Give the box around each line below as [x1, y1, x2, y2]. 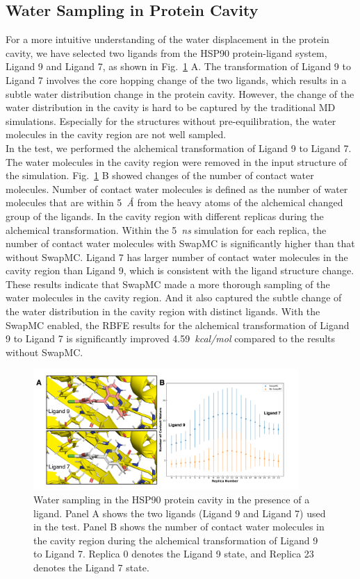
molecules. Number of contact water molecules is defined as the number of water [6, 181, 348, 196]
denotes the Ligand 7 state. [33, 560, 149, 575]
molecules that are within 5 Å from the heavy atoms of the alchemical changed [6, 195, 343, 210]
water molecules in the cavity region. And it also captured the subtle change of [6, 290, 342, 305]
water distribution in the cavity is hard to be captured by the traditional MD [6, 100, 336, 115]
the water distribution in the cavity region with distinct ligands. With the [6, 304, 320, 319]
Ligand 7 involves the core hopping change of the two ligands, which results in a [6, 72, 347, 87]
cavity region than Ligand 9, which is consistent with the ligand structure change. [6, 263, 354, 278]
